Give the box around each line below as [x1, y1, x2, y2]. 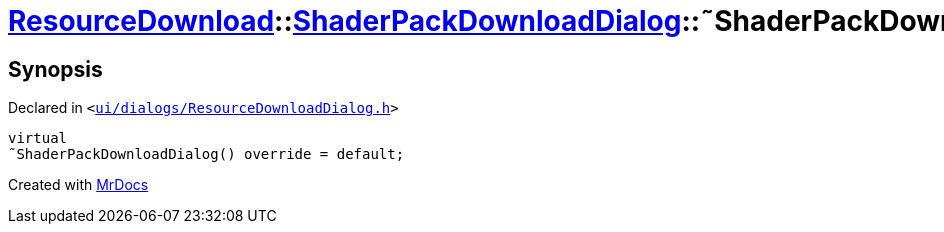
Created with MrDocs [8, 176, 149, 194]
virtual [8, 130, 68, 147]
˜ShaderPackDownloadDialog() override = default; [8, 146, 405, 163]
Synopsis [8, 56, 103, 82]
